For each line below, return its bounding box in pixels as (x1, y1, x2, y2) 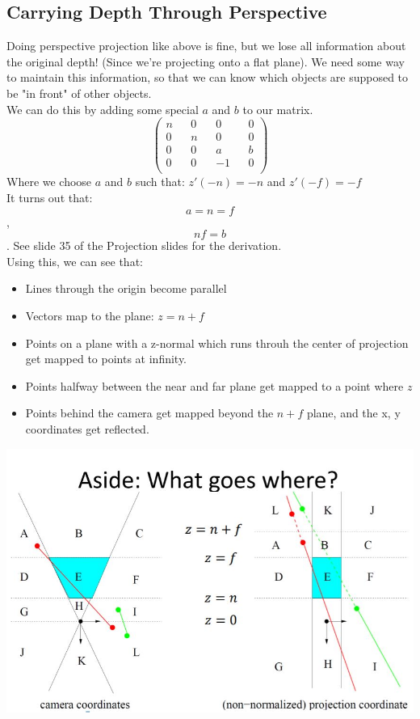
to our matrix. (242, 100, 313, 117)
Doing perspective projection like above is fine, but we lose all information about (6, 37, 406, 54)
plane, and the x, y (306, 404, 401, 421)
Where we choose (6, 173, 92, 190)
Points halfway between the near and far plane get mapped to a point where (25, 377, 404, 394)
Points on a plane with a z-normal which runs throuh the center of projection (25, 334, 409, 351)
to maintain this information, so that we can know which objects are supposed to (6, 69, 409, 86)
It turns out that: (6, 188, 93, 205)
